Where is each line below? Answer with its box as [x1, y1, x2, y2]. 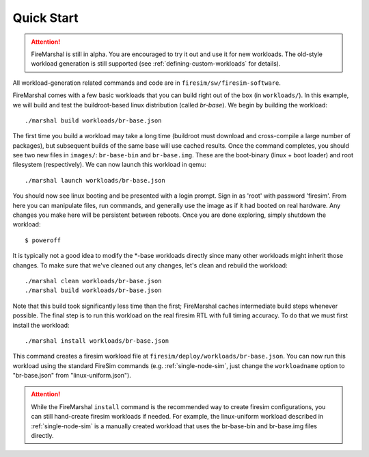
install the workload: [12, 321, 70, 329]
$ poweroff [25, 236, 61, 244]
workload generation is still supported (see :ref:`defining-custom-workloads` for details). [31, 60, 281, 68]
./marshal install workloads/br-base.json [25, 337, 169, 345]
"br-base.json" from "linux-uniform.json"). [12, 371, 131, 380]
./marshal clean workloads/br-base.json [25, 277, 162, 285]
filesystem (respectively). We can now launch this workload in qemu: [12, 161, 206, 169]
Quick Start [12, 10, 79, 25]
